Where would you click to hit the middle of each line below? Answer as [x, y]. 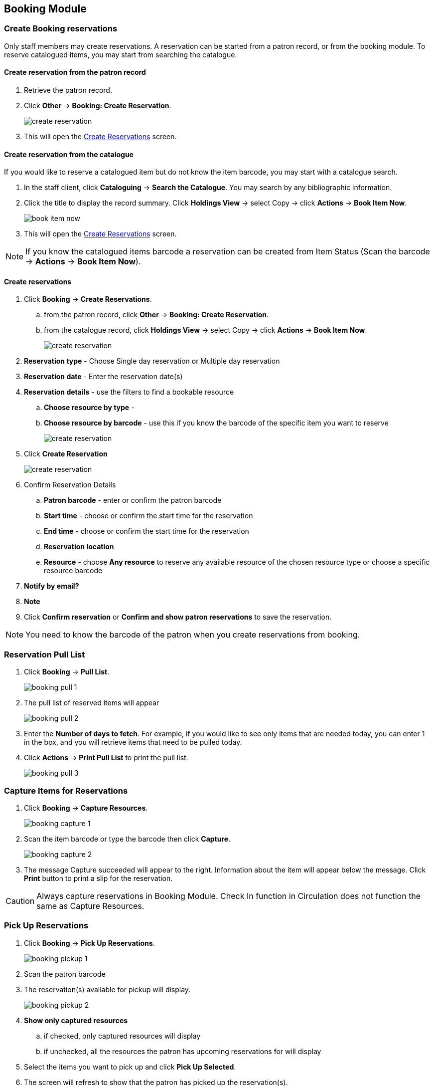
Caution [20, 901]
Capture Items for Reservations [66, 790]
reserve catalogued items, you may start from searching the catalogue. [121, 54]
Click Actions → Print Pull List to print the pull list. [106, 758]
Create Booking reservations [61, 29]
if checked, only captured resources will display [122, 1036]
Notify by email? [52, 586]
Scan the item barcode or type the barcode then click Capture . [127, 839]
